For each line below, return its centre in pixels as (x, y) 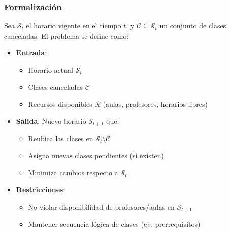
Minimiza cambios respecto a (73, 172)
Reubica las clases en (61, 138)
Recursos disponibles (60, 104)
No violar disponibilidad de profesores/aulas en (101, 206)
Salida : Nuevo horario (51, 121)
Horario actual (51, 70)
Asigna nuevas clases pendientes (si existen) (96, 155)
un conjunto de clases (193, 26)
